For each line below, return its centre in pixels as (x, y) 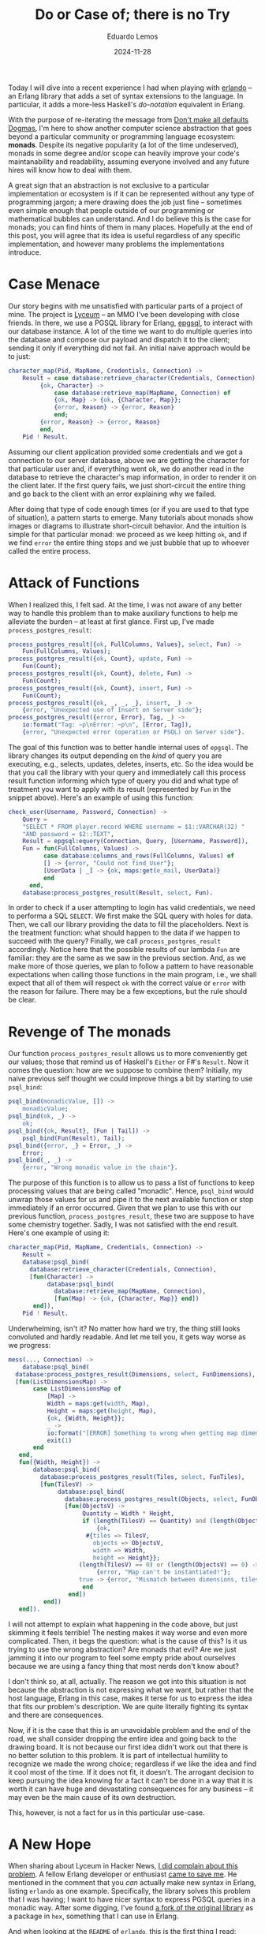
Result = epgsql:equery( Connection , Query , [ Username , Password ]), (135, 842)
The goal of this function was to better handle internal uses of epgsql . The (128, 747)
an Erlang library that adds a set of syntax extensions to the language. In (126, 95)
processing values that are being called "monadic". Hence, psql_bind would (131, 1191)
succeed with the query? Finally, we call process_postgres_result (115, 941)
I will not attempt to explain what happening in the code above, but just (123, 1624)
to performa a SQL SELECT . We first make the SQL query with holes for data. (131, 916)
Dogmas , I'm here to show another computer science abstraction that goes (130, 128)
